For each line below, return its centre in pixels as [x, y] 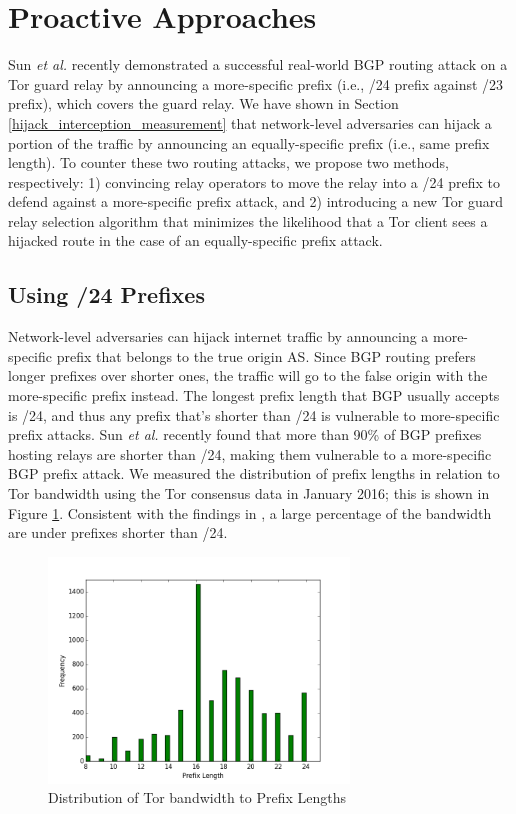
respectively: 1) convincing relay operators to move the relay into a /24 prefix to [254, 181]
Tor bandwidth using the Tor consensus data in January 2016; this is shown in [249, 493]
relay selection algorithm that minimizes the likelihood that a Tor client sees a [248, 220]
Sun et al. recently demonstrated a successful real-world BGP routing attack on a [258, 64]
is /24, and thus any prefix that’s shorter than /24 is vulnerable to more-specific [254, 414]
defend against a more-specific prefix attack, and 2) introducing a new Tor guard [256, 201]
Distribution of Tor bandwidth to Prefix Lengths [197, 797]
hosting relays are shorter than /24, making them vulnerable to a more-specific [250, 453]
